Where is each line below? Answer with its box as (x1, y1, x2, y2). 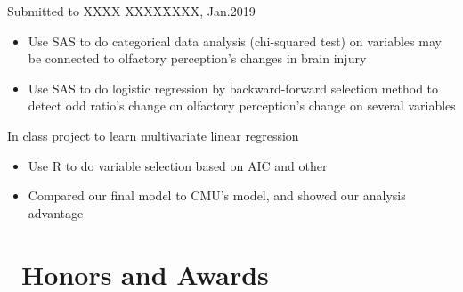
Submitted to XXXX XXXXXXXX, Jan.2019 (7, 2, 256, 20)
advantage (28, 203, 84, 222)
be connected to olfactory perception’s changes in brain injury (28, 49, 367, 68)
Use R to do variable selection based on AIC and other (28, 156, 328, 174)
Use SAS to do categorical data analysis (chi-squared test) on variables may (28, 31, 442, 50)
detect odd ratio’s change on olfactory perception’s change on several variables (28, 96, 456, 115)
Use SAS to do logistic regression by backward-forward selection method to (28, 78, 439, 97)
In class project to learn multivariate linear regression (7, 126, 299, 144)
